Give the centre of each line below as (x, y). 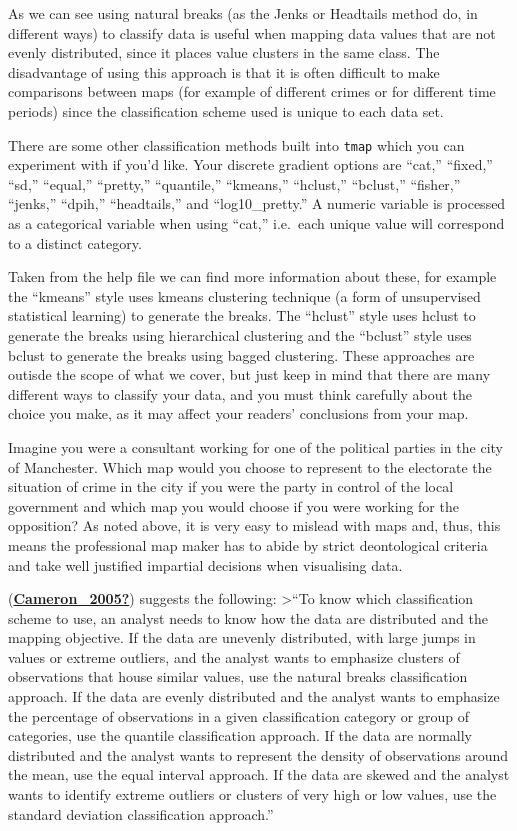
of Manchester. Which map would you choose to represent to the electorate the (250, 466)
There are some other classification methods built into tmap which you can (236, 144)
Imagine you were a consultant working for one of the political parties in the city (255, 446)
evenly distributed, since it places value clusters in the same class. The (224, 52)
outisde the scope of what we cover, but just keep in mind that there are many (249, 374)
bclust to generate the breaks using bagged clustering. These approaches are (241, 354)
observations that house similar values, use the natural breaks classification (238, 676)
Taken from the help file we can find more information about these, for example (252, 276)
